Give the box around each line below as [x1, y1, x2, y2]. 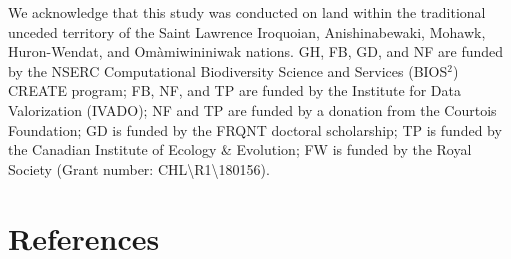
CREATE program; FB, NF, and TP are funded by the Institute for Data [8, 80, 461, 101]
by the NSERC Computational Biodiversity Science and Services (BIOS [8, 60, 448, 81]
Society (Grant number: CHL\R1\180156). [8, 158, 270, 179]
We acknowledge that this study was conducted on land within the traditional [8, 2, 486, 22]
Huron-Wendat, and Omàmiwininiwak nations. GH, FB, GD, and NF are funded [8, 41, 504, 62]
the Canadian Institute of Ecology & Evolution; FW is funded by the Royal [8, 139, 472, 160]
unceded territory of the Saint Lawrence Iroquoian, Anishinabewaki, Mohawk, [8, 21, 486, 42]
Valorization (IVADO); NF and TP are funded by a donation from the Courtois [8, 99, 497, 120]
